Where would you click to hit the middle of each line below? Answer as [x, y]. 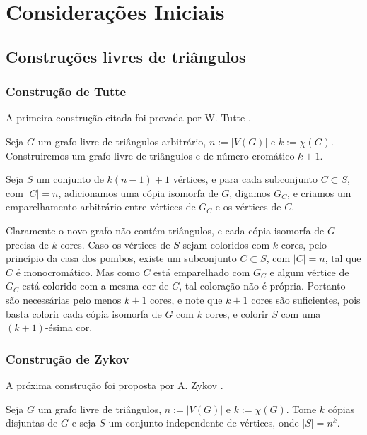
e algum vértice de [309, 272]
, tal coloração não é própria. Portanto [262, 286]
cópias [341, 409]
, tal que [343, 258]
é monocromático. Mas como [78, 272]
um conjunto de [70, 179]
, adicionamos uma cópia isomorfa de [138, 192]
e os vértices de [248, 207]
